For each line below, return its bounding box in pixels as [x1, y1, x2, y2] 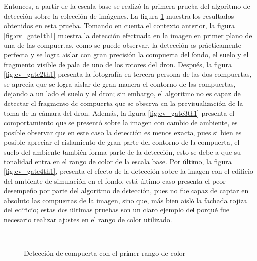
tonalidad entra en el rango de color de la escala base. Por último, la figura [4, 156, 232, 166]
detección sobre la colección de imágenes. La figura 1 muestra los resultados [4, 10, 234, 21]
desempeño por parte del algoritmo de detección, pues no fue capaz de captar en [4, 185, 249, 196]
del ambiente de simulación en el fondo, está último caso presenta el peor [4, 175, 226, 186]
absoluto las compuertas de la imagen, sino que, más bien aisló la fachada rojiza [4, 195, 247, 205]
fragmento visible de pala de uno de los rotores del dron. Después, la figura [4, 59, 232, 69]
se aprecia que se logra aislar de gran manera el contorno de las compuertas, [4, 78, 236, 89]
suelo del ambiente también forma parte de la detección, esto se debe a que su [4, 146, 241, 157]
